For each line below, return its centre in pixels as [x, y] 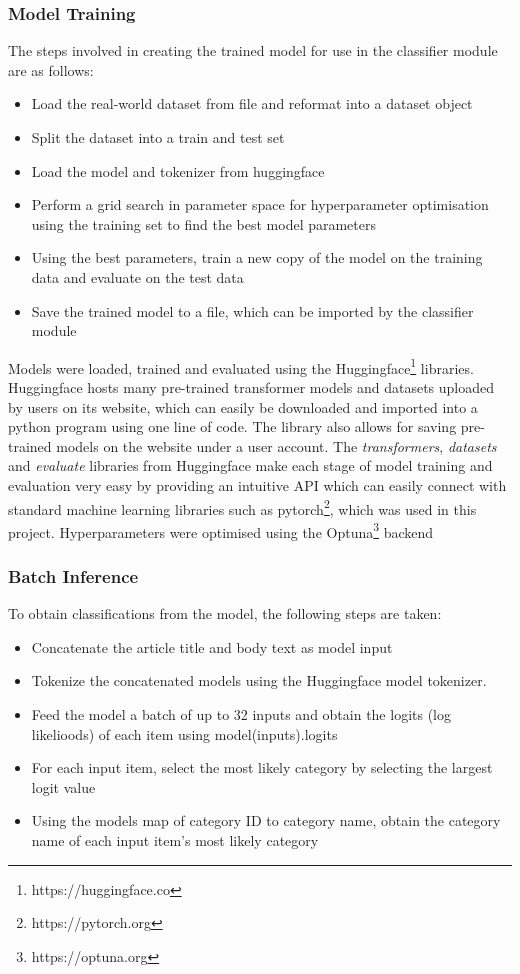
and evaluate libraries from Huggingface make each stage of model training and [250, 465]
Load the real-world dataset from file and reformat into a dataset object [252, 103]
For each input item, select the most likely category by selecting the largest [262, 767]
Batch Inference [73, 575]
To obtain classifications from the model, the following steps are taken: [225, 613]
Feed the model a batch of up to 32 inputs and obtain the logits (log [241, 714]
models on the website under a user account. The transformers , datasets [276, 445]
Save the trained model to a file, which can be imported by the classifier [252, 310]
